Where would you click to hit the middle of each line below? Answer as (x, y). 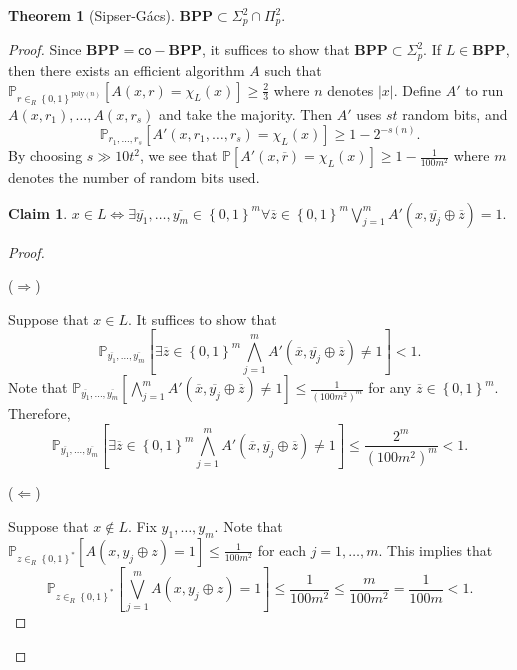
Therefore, (39, 413)
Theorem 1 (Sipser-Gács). (91, 15)
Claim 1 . (38, 212)
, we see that (178, 155)
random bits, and (455, 114)
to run (484, 89)
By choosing (45, 155)
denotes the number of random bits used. (134, 177)
